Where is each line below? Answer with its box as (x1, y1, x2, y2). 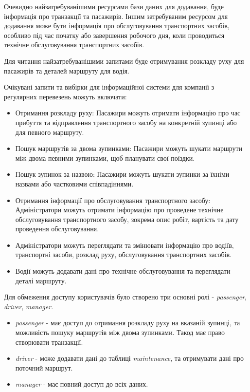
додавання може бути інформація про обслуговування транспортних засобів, (4, 20, 230, 31)
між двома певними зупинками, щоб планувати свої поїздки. (15, 152, 195, 163)
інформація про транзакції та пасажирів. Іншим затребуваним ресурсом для (4, 11, 228, 21)
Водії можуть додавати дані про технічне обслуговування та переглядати (15, 266, 231, 276)
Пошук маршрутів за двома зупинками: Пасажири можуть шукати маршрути (15, 143, 243, 153)
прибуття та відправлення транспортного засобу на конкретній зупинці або (15, 117, 237, 127)
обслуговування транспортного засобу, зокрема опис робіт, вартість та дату (15, 214, 239, 224)
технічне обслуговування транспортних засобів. (4, 39, 144, 50)
